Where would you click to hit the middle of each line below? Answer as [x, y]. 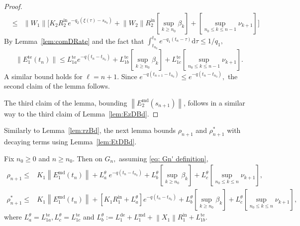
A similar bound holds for [43, 76]
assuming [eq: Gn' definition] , [164, 158]
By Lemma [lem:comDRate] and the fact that [74, 41]
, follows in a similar [214, 102]
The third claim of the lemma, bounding [66, 102]
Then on [90, 158]
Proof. [13, 6]
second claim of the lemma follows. [57, 86]
